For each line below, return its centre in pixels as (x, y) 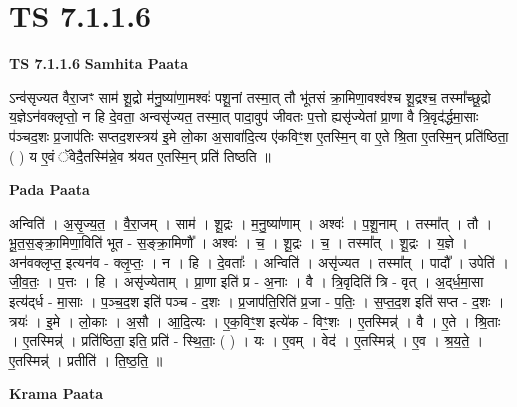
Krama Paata (56, 393)
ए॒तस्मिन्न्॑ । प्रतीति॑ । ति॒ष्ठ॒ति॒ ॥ (86, 359)
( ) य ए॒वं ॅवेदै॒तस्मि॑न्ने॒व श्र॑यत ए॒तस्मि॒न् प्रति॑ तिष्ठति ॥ (140, 155)
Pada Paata (49, 189)
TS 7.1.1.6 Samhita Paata (99, 63)
